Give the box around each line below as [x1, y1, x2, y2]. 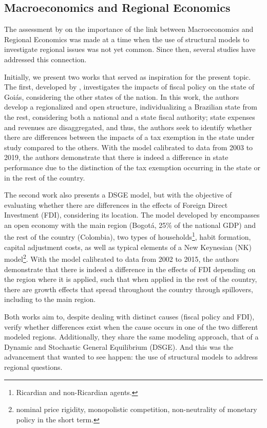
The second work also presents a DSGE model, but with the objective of [4, 189, 232, 200]
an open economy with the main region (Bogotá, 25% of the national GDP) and [4, 219, 256, 230]
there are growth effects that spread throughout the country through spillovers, [4, 283, 253, 294]
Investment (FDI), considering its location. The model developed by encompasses [4, 209, 260, 220]
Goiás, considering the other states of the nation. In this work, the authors [4, 91, 239, 102]
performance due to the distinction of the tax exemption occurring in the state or [4, 162, 260, 172]
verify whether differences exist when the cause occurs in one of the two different [4, 321, 258, 332]
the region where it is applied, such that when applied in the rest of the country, [4, 274, 257, 284]
